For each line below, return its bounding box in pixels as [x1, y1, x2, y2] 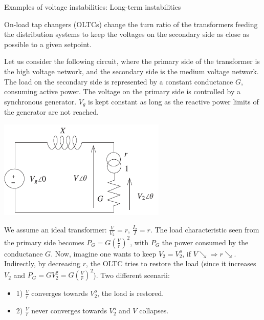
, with [130, 237, 149, 247]
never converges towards [31, 305, 107, 316]
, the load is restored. [97, 288, 164, 298]
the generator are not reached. [4, 106, 99, 117]
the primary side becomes [4, 237, 84, 247]
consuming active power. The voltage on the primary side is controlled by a [4, 86, 240, 97]
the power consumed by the [162, 237, 249, 247]
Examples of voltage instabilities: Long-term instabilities [4, 2, 181, 12]
